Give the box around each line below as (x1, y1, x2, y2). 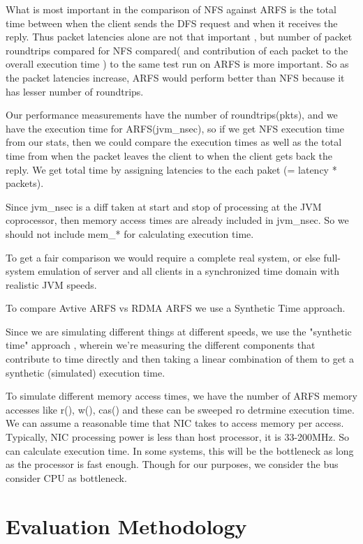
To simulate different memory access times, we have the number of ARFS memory (6, 388, 357, 403)
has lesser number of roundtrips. (6, 84, 144, 98)
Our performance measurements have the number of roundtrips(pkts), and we (6, 107, 338, 122)
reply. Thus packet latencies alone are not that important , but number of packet (6, 29, 353, 44)
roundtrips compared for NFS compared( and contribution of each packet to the (6, 43, 348, 57)
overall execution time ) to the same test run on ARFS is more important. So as (6, 56, 349, 71)
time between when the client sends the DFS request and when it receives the (6, 15, 338, 30)
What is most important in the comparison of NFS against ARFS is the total (6, 2, 336, 16)
